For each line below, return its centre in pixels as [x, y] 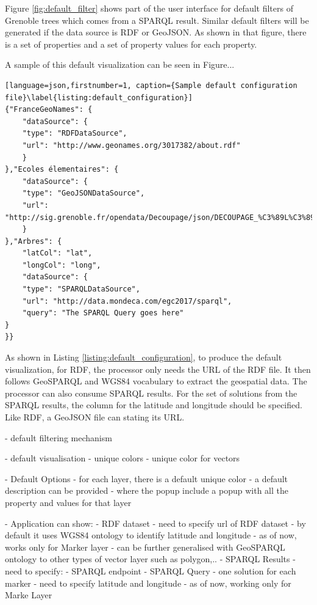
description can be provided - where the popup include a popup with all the [147, 490]
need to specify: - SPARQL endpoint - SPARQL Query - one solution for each [151, 570]
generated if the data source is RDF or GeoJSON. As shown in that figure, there [156, 32]
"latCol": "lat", [57, 253]
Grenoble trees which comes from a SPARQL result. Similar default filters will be [157, 20]
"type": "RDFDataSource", [75, 134]
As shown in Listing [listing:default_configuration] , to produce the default [144, 357]
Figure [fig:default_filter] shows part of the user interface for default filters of [149, 8]
